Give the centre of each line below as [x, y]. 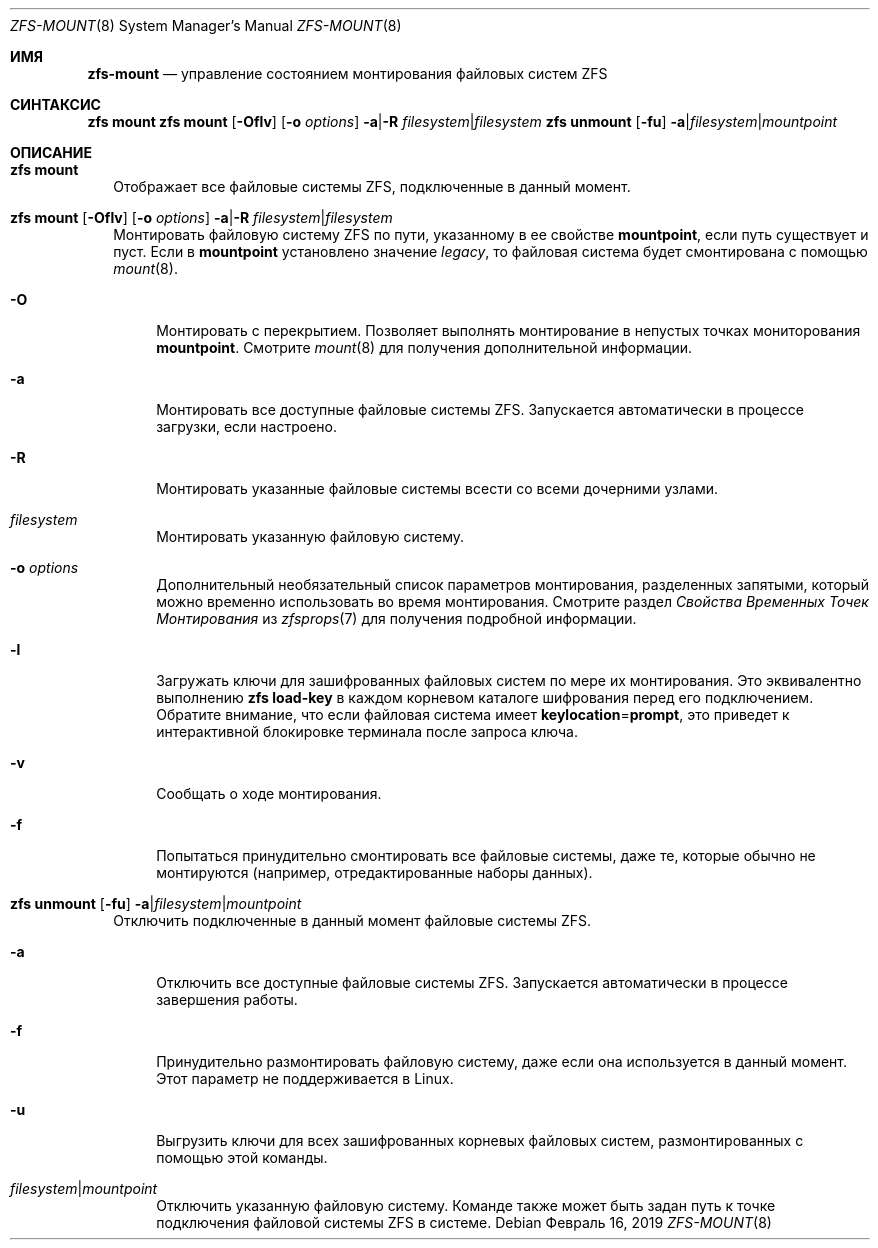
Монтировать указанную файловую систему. [310, 536]
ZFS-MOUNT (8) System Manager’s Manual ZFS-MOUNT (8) [206, 25]
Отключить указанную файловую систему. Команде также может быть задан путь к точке [466, 1205]
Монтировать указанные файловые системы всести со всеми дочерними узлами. [437, 488]
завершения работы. [227, 999]
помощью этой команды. [242, 1157]
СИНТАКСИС [55, 104]
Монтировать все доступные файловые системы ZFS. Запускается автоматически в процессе [480, 409]
